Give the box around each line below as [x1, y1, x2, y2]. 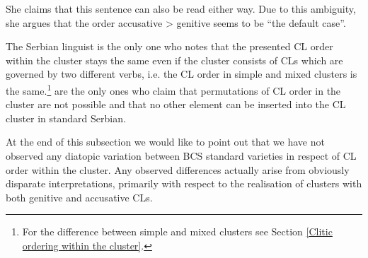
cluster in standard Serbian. [6, 110, 126, 125]
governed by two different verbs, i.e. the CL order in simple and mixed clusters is [6, 66, 357, 81]
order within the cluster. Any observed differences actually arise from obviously [6, 162, 350, 177]
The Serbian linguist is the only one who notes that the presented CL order [6, 39, 333, 54]
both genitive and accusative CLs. [6, 189, 153, 204]
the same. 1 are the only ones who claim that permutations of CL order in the [6, 81, 341, 98]
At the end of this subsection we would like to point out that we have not [6, 134, 325, 149]
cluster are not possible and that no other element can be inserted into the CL [6, 97, 346, 112]
